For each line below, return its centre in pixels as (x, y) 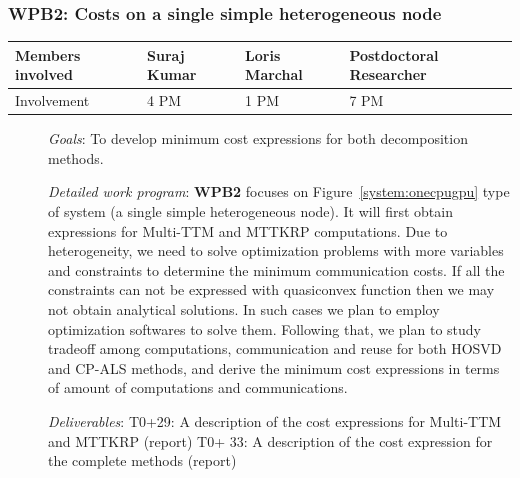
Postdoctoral (394, 54)
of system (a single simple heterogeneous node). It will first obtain (250, 211)
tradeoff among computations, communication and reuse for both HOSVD (275, 348)
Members (48, 54)
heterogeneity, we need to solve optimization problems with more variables (276, 250)
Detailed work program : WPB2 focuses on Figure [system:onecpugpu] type (279, 191)
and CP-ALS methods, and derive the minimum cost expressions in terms (274, 367)
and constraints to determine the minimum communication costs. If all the (276, 269)
